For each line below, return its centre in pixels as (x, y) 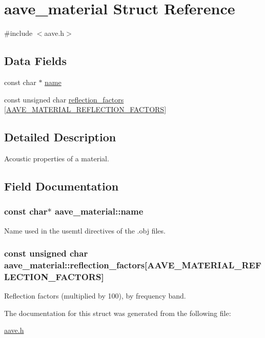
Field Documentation (62, 186)
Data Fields (36, 61)
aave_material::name (99, 211)
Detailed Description (60, 137)
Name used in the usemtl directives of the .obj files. (85, 230)
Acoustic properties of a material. (57, 158)
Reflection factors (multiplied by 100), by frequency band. (95, 296)
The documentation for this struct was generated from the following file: (118, 313)
